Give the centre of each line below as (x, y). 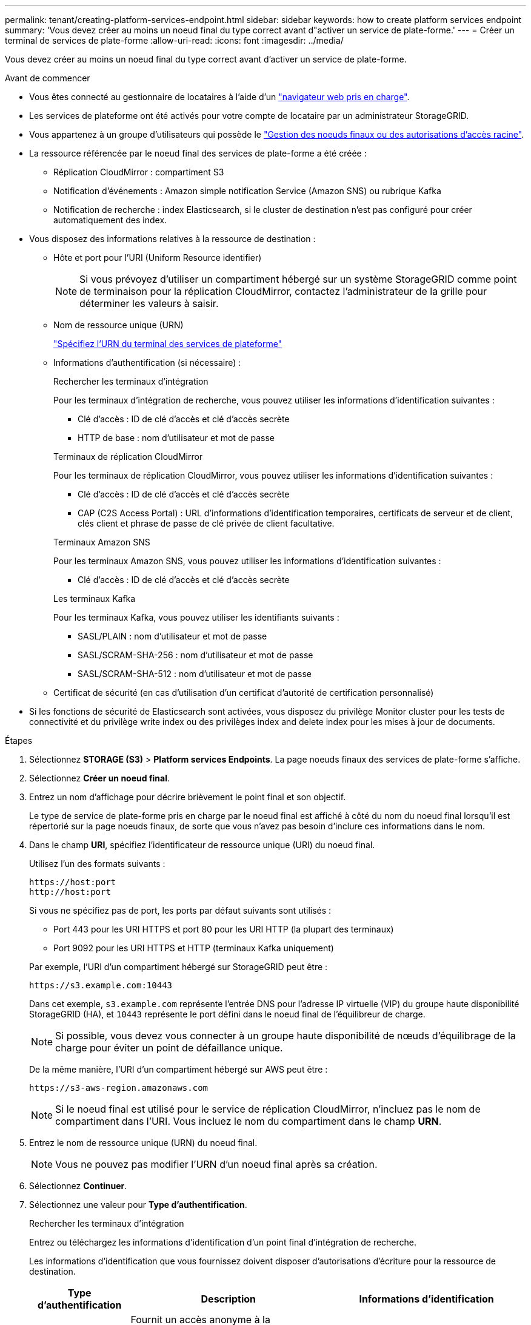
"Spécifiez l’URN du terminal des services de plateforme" (168, 344)
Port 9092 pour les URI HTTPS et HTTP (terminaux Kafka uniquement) (194, 948)
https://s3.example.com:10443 (101, 985)
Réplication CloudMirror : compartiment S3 (139, 172)
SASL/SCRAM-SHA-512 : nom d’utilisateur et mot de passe (195, 674)
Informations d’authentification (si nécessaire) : (147, 362)
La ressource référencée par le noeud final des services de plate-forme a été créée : (198, 153)
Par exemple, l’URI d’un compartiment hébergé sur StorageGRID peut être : (179, 967)
